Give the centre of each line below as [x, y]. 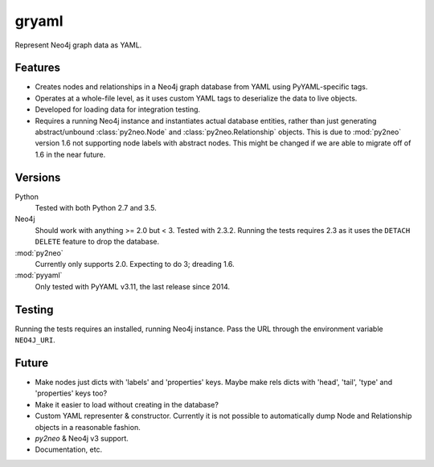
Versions [38, 177]
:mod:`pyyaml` [39, 275]
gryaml [39, 21]
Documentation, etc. [69, 449]
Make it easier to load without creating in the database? [127, 404]
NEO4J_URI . [35, 340]
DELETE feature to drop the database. [97, 242]
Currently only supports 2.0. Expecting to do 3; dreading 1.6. [135, 264]
